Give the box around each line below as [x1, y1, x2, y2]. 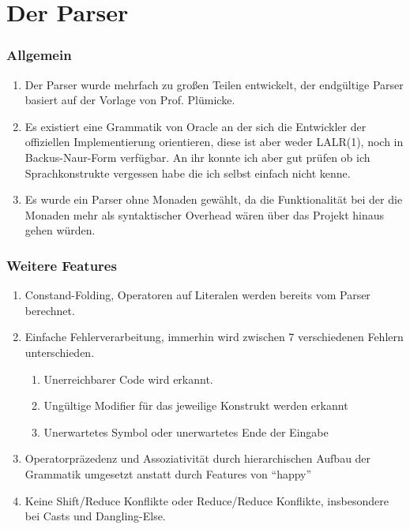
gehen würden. [24, 222, 96, 238]
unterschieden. [24, 343, 95, 360]
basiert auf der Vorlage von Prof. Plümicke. [24, 92, 235, 108]
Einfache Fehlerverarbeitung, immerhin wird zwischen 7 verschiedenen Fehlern [24, 328, 404, 345]
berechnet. [24, 302, 75, 318]
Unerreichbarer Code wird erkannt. [43, 370, 213, 387]
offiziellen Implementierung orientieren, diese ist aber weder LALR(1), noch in [24, 133, 404, 150]
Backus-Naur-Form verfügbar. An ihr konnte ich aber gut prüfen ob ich [24, 148, 371, 165]
